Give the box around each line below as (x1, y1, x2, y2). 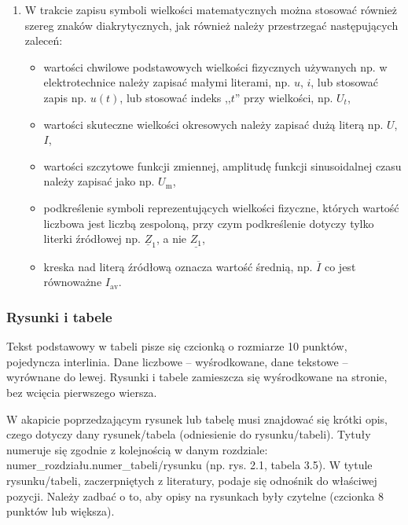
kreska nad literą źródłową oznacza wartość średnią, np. (43, 258, 313, 274)
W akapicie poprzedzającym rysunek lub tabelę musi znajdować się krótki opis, (6, 410, 388, 427)
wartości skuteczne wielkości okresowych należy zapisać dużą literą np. (43, 116, 384, 132)
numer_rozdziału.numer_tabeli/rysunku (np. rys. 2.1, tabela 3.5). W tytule (6, 457, 373, 473)
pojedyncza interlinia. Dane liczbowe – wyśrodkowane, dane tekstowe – (6, 353, 348, 369)
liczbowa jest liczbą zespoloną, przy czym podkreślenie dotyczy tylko (43, 215, 374, 231)
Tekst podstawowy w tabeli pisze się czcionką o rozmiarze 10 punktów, (6, 338, 347, 354)
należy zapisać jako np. (43, 173, 155, 189)
